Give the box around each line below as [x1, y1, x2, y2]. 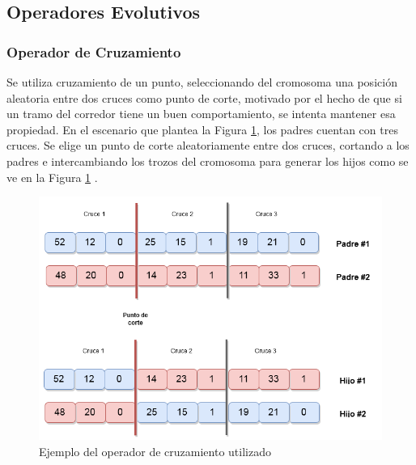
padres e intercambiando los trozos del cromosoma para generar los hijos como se [6, 152, 409, 169]
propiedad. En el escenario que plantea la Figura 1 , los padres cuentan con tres [6, 120, 398, 137]
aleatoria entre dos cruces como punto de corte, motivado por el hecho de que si [6, 89, 402, 106]
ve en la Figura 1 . [6, 168, 98, 185]
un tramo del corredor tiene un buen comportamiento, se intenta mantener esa [6, 105, 396, 122]
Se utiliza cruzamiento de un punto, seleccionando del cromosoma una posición [6, 74, 397, 90]
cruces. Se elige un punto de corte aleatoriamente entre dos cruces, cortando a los [6, 137, 410, 154]
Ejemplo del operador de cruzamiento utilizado [39, 442, 271, 459]
